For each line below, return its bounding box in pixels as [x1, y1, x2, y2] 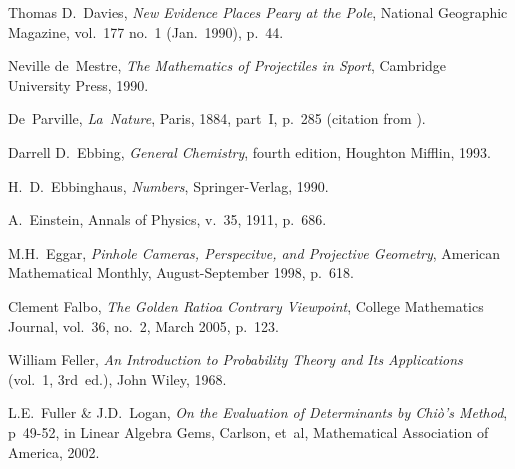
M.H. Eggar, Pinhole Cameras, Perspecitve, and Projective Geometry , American [8, 242, 501, 263]
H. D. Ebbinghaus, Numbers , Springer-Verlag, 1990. [8, 175, 329, 196]
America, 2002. [8, 441, 100, 462]
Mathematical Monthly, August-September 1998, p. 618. [8, 262, 354, 283]
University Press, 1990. [8, 74, 149, 95]
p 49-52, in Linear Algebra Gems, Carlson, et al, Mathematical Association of [8, 421, 489, 442]
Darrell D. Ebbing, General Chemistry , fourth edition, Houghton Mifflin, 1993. [8, 141, 491, 162]
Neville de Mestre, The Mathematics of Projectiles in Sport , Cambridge [8, 55, 447, 76]
